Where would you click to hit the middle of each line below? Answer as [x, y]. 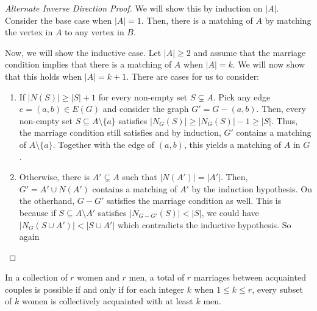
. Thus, [284, 120]
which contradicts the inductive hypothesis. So [204, 224]
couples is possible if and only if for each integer [94, 289]
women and [98, 277]
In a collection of [36, 277]
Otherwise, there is [55, 177]
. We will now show [269, 64]
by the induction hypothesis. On [252, 188]
